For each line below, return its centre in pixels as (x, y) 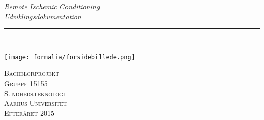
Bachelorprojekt (32, 73)
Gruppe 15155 (26, 83)
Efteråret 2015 (29, 113)
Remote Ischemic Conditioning (52, 6)
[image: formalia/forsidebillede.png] (70, 57)
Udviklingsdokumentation (43, 16)
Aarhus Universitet (36, 103)
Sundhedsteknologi (35, 93)
